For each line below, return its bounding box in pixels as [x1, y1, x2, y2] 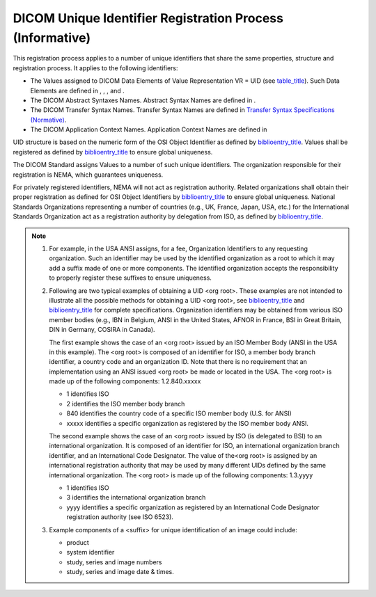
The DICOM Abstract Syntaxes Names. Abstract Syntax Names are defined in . [30, 96, 256, 104]
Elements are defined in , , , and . [30, 86, 125, 95]
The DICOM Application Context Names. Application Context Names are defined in [30, 125, 267, 134]
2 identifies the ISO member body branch [66, 399, 185, 408]
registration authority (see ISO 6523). [66, 513, 174, 521]
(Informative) [13, 30, 91, 45]
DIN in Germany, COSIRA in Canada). [49, 326, 156, 334]
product [66, 538, 90, 546]
